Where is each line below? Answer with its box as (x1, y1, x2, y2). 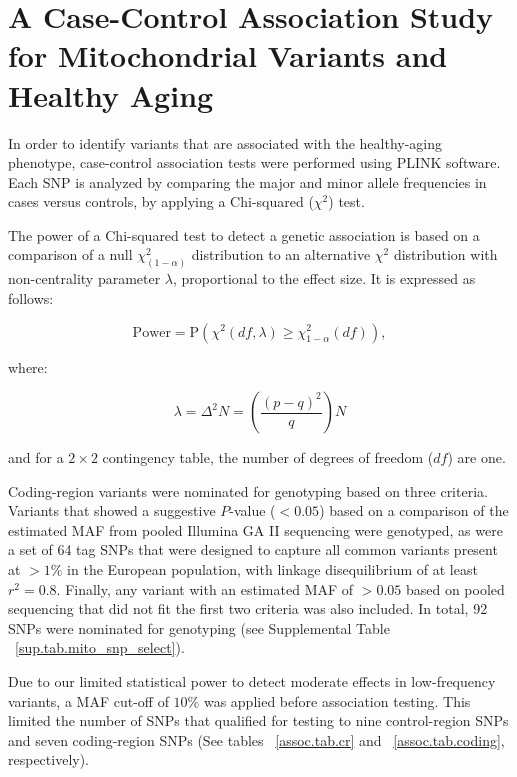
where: (8, 356, 48, 377)
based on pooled (405, 578, 505, 599)
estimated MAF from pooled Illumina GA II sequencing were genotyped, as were (8, 519, 503, 540)
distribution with (393, 244, 498, 265)
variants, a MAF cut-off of (8, 690, 169, 711)
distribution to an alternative (191, 244, 371, 265)
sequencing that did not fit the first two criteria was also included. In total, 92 (8, 598, 488, 619)
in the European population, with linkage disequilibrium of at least (67, 559, 478, 580)
